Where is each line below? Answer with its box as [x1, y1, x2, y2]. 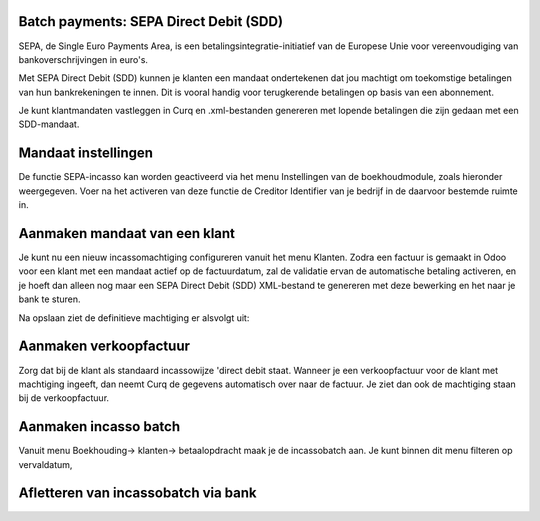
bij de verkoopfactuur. [18, 392, 110, 404]
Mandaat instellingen [18, 145, 154, 162]
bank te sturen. [18, 293, 81, 305]
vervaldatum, [18, 458, 73, 470]
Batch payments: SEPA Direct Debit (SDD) [18, 13, 284, 30]
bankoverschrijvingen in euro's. [18, 53, 149, 65]
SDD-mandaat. [18, 118, 80, 130]
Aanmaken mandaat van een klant [18, 225, 235, 242]
